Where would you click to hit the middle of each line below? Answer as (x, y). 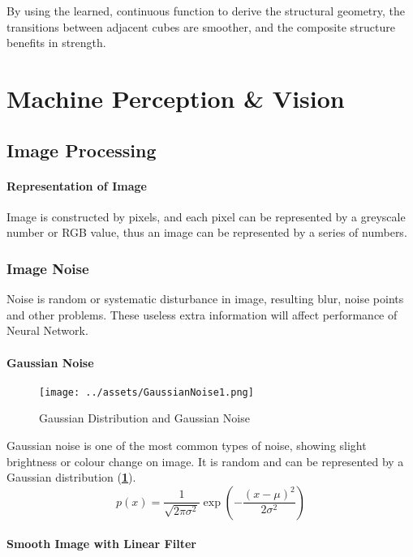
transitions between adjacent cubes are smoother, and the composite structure (201, 26)
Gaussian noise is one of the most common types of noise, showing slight (187, 445)
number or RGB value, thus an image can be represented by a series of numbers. (207, 232)
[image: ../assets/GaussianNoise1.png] (146, 392)
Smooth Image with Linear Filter (101, 544)
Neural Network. (47, 330)
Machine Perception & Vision (176, 98)
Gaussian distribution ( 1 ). (71, 477)
